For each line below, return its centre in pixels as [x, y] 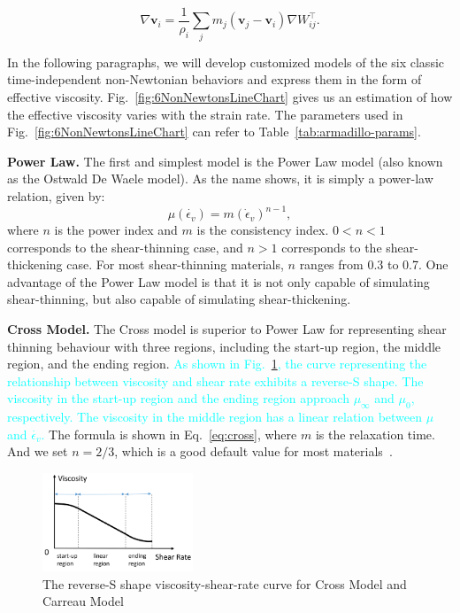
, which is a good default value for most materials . [253, 451]
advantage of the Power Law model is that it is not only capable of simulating [218, 281]
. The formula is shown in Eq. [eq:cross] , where [169, 434]
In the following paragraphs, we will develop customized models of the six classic [226, 62]
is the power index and [116, 230]
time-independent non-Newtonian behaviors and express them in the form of [215, 79]
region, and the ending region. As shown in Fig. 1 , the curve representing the [217, 364]
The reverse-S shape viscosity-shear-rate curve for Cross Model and [225, 583]
